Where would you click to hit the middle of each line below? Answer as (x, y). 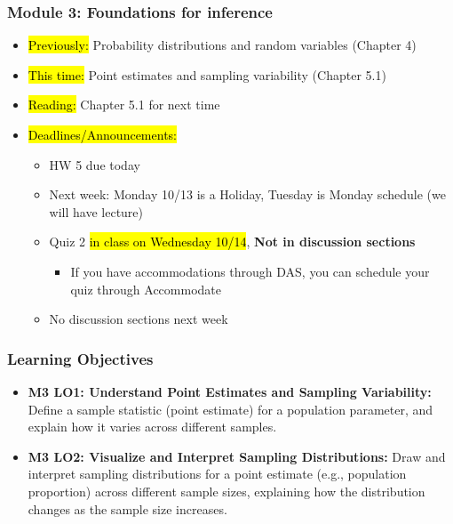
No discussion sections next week (139, 319)
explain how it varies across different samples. (152, 427)
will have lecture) (96, 211)
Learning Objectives (80, 358)
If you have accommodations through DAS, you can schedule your (250, 271)
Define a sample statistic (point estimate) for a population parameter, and (230, 409)
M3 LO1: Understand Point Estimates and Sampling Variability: (230, 391)
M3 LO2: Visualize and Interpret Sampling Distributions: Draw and (237, 456)
